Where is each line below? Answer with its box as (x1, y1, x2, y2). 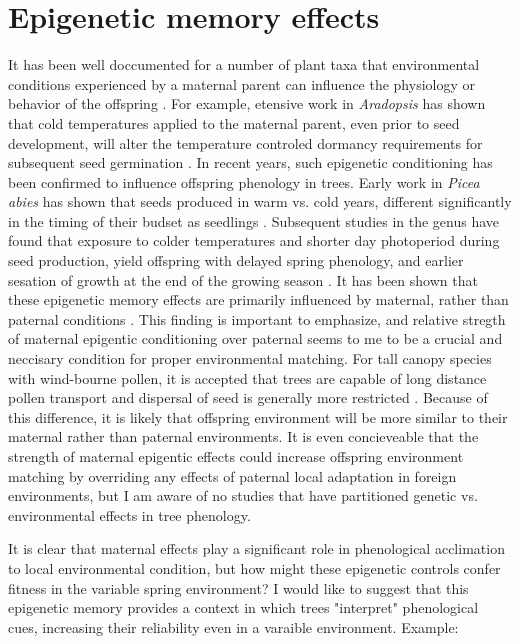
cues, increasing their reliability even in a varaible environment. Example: (8, 616, 459, 637)
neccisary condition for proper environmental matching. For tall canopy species (8, 348, 492, 369)
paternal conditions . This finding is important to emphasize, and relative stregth (8, 308, 506, 329)
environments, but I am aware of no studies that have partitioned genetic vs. (8, 485, 478, 506)
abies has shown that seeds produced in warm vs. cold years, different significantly (8, 191, 512, 212)
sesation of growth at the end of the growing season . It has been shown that (8, 269, 478, 290)
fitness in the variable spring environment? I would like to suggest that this (8, 577, 469, 598)
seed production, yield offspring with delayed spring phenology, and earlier (8, 250, 464, 271)
